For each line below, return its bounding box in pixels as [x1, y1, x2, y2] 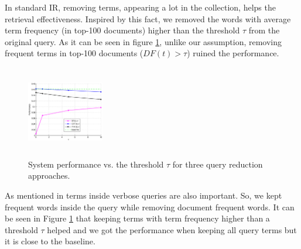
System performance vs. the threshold [28, 158, 164, 170]
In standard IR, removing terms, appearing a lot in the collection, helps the [5, 1, 276, 13]
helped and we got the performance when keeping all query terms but [47, 223, 297, 236]
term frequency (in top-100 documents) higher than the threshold [5, 24, 240, 36]
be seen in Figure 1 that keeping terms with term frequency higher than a [5, 212, 270, 224]
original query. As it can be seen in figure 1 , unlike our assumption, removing [5, 35, 282, 47]
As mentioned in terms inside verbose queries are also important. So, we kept [5, 189, 282, 201]
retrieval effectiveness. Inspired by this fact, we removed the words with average [5, 12, 291, 25]
